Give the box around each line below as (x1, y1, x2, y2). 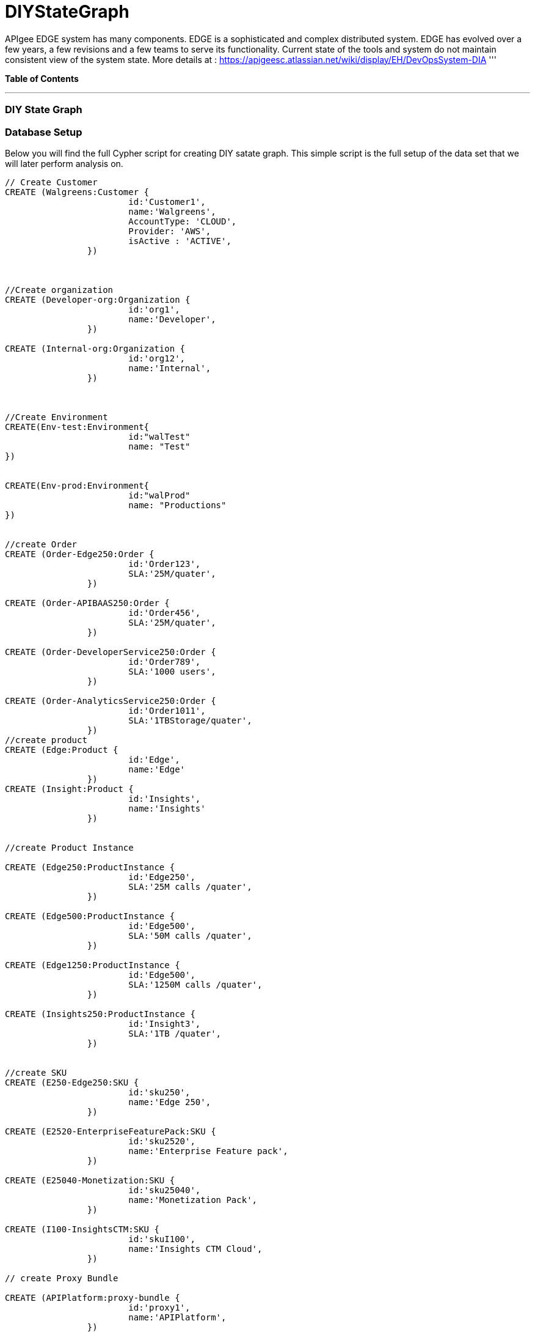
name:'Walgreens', (128, 206, 216, 216)
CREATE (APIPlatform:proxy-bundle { (5, 1292, 180, 1303)
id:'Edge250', (128, 871, 195, 882)
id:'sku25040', (128, 1185, 201, 1195)
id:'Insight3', (128, 1018, 201, 1029)
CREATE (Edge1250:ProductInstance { (5, 960, 180, 970)
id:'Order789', (128, 656, 201, 667)
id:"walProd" (128, 490, 191, 500)
